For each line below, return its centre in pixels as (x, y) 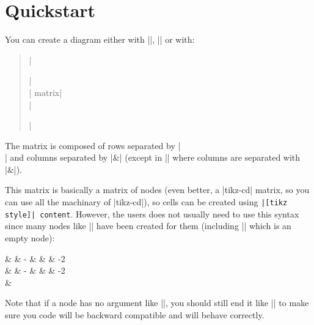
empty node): (30, 237)
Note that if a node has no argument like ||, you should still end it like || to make (157, 303)
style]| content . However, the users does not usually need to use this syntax (152, 214)
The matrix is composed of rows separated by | (93, 145)
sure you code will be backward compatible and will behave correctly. (135, 314)
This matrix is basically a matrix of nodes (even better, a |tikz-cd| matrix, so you (157, 190)
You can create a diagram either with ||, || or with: (100, 39)
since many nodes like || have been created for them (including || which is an (148, 226)
